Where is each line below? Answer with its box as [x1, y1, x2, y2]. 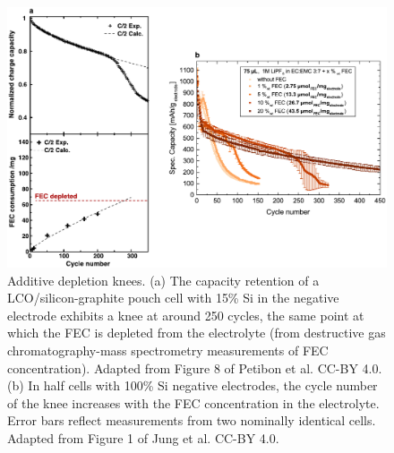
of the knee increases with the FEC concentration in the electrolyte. [7, 393, 380, 412]
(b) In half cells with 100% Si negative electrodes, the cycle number [7, 376, 378, 395]
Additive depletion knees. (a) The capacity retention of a [7, 270, 320, 289]
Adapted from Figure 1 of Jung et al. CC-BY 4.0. [7, 429, 279, 448]
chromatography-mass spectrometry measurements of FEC [7, 341, 329, 360]
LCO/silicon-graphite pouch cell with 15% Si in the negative [7, 288, 339, 307]
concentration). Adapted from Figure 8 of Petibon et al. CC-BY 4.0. [7, 358, 382, 377]
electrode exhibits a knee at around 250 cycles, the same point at [7, 305, 364, 324]
